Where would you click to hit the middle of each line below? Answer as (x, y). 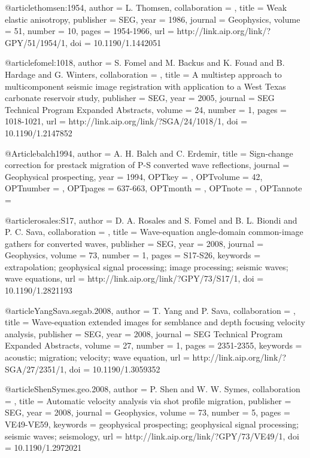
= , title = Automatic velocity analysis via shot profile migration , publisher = (148, 400)
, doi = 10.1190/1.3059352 (112, 369)
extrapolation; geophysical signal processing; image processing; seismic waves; (147, 266)
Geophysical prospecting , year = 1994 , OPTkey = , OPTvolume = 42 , (134, 176)
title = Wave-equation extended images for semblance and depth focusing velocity (155, 322)
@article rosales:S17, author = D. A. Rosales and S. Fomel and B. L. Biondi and (151, 220)
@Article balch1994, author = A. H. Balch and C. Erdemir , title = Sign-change (149, 153)
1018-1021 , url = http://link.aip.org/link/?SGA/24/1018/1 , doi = (126, 121)
